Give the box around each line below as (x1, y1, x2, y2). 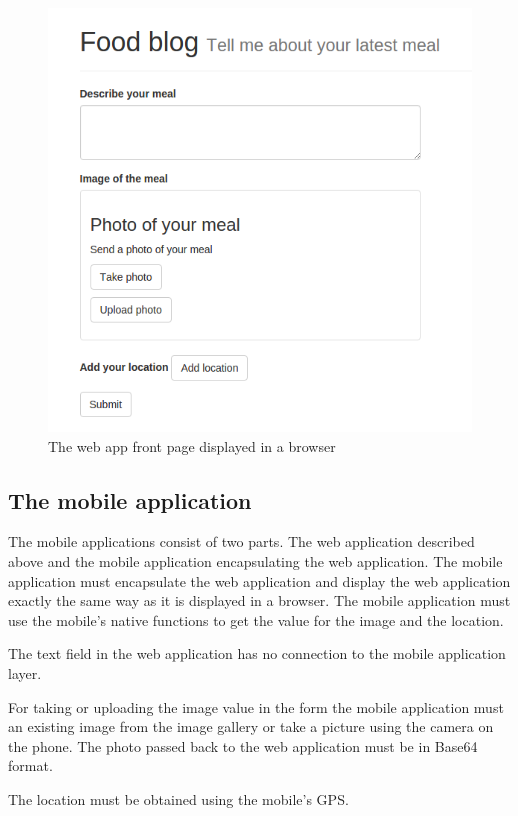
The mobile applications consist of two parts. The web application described (8, 531, 475, 552)
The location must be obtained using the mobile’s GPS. (8, 788, 349, 809)
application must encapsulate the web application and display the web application (8, 570, 511, 591)
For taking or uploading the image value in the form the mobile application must (8, 696, 504, 717)
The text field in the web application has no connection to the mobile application (8, 643, 506, 664)
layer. (8, 662, 42, 683)
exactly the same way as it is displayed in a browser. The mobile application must (8, 590, 511, 611)
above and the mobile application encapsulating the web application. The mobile (8, 550, 503, 571)
